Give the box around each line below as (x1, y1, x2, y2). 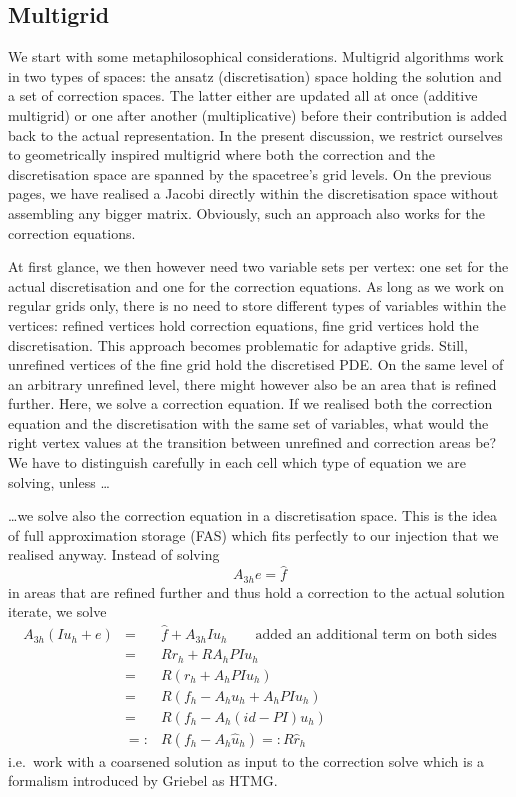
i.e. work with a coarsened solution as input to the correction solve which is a (8, 750, 485, 771)
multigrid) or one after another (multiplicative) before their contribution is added (8, 104, 507, 125)
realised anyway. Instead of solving (8, 544, 220, 565)
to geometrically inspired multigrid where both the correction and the (8, 144, 435, 165)
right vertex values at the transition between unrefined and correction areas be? (8, 432, 497, 453)
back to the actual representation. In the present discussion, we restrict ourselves (8, 124, 503, 145)
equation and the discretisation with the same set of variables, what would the (8, 412, 489, 433)
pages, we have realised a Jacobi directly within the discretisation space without (8, 183, 499, 204)
